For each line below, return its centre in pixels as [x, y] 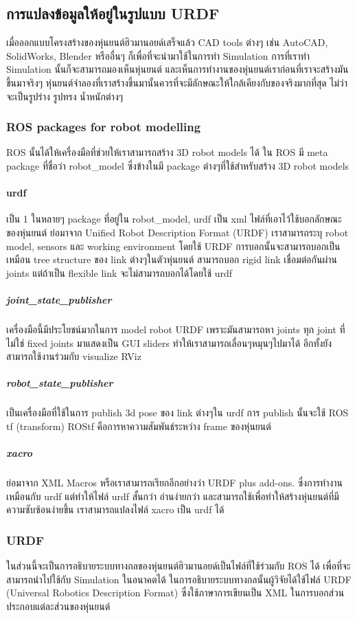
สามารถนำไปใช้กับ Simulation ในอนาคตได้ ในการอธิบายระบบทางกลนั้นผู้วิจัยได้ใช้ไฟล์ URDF [179, 579]
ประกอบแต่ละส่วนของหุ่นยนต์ [58, 606]
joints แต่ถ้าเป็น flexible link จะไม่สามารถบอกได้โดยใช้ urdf [119, 272]
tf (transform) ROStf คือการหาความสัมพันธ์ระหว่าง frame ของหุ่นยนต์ [139, 426]
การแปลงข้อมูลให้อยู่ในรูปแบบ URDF [113, 13]
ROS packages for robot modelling [104, 127]
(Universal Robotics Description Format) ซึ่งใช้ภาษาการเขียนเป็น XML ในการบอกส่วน [175, 593]
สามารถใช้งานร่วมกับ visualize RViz [74, 356]
